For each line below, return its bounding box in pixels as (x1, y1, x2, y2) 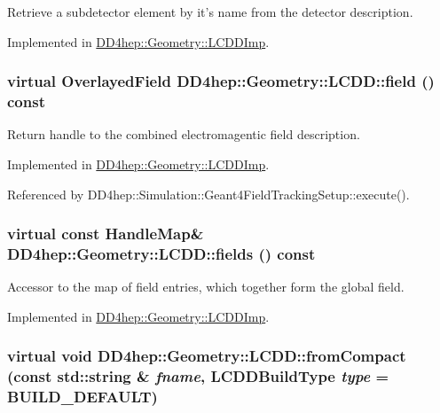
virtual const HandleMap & (7, 222, 204, 245)
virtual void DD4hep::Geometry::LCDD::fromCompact (7, 345, 406, 367)
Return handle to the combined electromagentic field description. (7, 125, 360, 144)
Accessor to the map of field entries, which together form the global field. (7, 277, 405, 296)
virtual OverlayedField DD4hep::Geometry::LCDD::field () (7, 70, 435, 92)
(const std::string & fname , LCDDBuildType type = (7, 365, 389, 387)
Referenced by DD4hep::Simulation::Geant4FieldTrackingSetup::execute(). (7, 184, 410, 203)
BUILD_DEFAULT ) (7, 386, 158, 408)
